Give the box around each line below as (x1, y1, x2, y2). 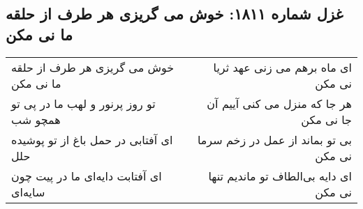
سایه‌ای (11, 183, 45, 200)
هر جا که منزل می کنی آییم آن (207, 95, 352, 111)
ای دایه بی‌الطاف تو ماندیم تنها (208, 167, 352, 184)
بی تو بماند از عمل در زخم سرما (197, 131, 352, 148)
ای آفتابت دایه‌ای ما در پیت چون (11, 167, 162, 184)
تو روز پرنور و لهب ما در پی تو (11, 95, 156, 111)
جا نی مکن (301, 111, 352, 127)
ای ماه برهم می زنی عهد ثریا (213, 59, 352, 75)
